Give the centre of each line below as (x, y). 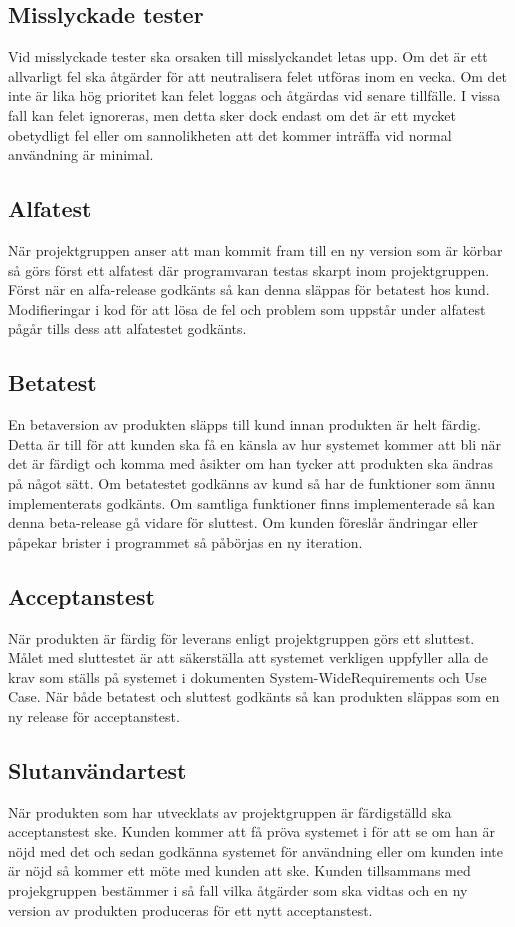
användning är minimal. (81, 154)
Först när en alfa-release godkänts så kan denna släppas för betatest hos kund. (249, 289)
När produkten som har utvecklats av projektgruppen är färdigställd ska (230, 811)
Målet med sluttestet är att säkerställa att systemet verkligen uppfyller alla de (248, 657)
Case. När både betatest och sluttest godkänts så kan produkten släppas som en (254, 696)
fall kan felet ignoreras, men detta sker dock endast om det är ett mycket (232, 114)
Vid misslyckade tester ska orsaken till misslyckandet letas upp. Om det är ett (248, 56)
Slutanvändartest (97, 769)
